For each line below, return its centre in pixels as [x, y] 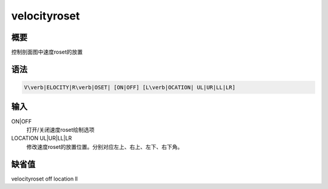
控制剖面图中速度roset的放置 [47, 52]
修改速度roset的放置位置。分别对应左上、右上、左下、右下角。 [105, 146]
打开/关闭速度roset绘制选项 [60, 129]
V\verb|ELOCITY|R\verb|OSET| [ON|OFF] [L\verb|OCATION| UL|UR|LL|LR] [130, 88]
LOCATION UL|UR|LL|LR [42, 138]
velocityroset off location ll [45, 179]
